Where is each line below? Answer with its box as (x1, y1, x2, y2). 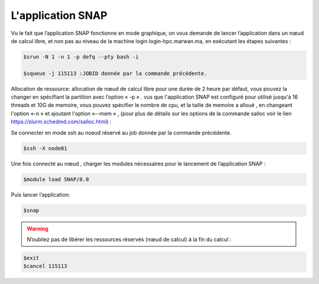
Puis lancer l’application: (11, 191, 70, 198)
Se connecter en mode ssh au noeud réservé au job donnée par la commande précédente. (11, 129, 232, 136)
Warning (27, 225, 48, 232)
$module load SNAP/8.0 (23, 176, 89, 182)
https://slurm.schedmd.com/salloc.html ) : (11, 118, 112, 125)
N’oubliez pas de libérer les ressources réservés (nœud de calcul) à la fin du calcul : (27, 236, 232, 243)
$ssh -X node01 (23, 145, 67, 152)
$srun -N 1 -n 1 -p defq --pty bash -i (23, 53, 139, 60)
